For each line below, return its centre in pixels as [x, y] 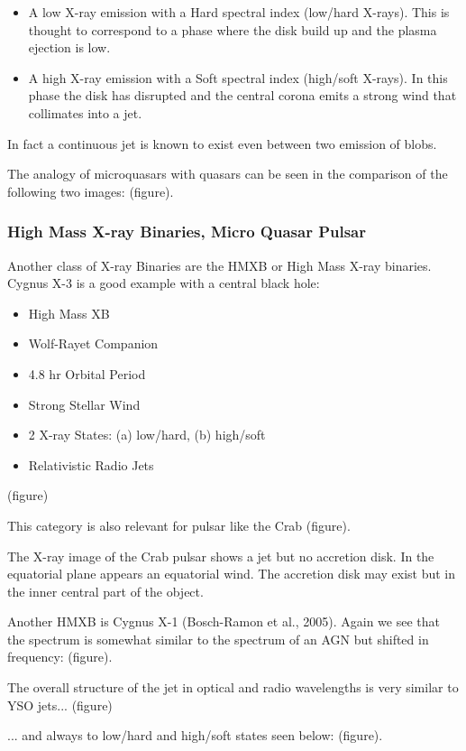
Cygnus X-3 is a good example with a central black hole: [164, 283]
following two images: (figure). [91, 191]
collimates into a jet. [85, 112]
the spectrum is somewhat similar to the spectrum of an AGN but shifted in [218, 639]
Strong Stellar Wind [84, 404]
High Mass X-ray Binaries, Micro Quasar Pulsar [187, 232]
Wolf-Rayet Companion [93, 343]
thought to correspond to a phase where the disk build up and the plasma [233, 29]
